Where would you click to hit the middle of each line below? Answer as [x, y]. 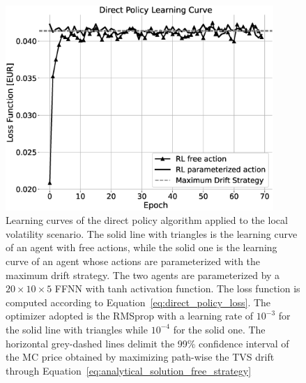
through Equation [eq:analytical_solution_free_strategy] [129, 370]
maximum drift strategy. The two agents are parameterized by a [143, 275]
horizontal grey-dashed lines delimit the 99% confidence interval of [147, 343]
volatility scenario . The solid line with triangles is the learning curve [152, 233]
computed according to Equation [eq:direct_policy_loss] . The [138, 302]
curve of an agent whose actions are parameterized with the [133, 261]
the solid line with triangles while [77, 329]
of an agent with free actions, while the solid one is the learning [141, 247]
